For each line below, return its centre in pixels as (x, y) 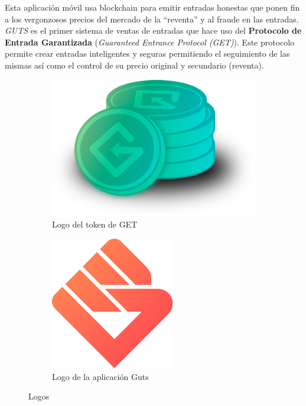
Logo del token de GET (95, 224)
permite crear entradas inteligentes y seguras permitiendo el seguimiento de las (147, 53)
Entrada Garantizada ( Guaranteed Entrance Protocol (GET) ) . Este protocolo (150, 42)
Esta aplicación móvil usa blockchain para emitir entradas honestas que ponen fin (152, 7)
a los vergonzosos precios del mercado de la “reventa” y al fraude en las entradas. (152, 19)
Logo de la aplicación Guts (100, 376)
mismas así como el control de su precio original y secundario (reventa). (134, 65)
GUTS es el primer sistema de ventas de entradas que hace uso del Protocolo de (153, 30)
